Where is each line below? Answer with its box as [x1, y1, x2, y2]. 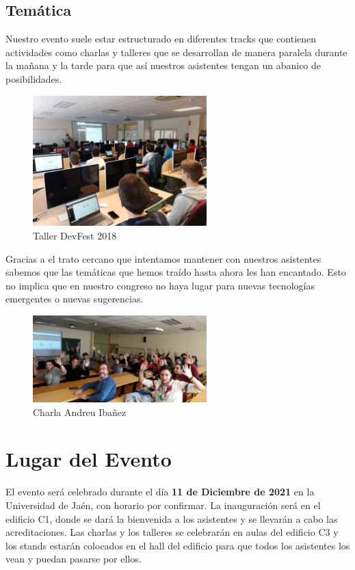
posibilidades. [5, 71, 62, 86]
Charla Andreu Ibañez [33, 404, 127, 419]
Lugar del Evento [5, 445, 172, 473]
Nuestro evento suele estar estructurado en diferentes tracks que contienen [5, 31, 317, 46]
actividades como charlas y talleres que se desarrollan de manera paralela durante [5, 44, 347, 59]
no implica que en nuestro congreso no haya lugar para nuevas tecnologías [5, 278, 315, 292]
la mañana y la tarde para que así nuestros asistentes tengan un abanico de [5, 58, 321, 73]
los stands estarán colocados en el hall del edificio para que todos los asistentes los [5, 538, 350, 552]
